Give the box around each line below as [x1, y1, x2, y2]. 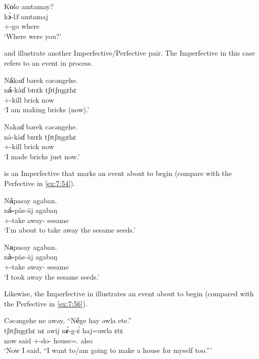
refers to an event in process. [4, 57, 93, 68]
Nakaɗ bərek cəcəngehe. [4, 121, 78, 131]
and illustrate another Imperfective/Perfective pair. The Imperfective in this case [4, 48, 255, 58]
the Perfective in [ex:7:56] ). [4, 298, 88, 308]
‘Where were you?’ [4, 30, 62, 41]
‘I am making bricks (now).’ [4, 104, 90, 115]
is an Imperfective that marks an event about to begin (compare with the [4, 168, 232, 178]
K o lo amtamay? [4, 1, 54, 11]
